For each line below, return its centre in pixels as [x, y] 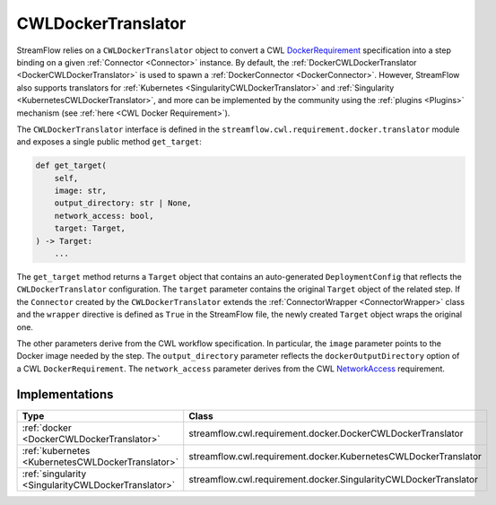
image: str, [81, 191]
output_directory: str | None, [123, 203]
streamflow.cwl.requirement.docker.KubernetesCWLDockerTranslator [335, 456]
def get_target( [71, 165]
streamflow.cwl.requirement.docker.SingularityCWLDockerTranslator [334, 479]
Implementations [65, 394]
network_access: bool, [104, 216]
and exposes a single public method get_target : [109, 142]
